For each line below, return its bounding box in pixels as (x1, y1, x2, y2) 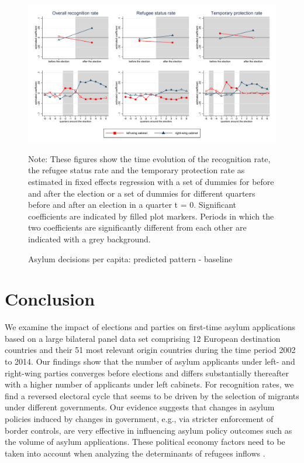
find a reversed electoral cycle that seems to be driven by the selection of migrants (5, 389, 299, 402)
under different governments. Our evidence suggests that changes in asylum (5, 401, 275, 413)
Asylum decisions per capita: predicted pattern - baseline (28, 252, 233, 265)
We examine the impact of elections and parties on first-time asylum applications (5, 321, 296, 333)
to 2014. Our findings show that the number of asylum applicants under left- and (5, 355, 295, 368)
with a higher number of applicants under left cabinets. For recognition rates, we (5, 378, 294, 390)
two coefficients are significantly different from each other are (28, 221, 247, 234)
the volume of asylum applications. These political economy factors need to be (5, 435, 285, 448)
